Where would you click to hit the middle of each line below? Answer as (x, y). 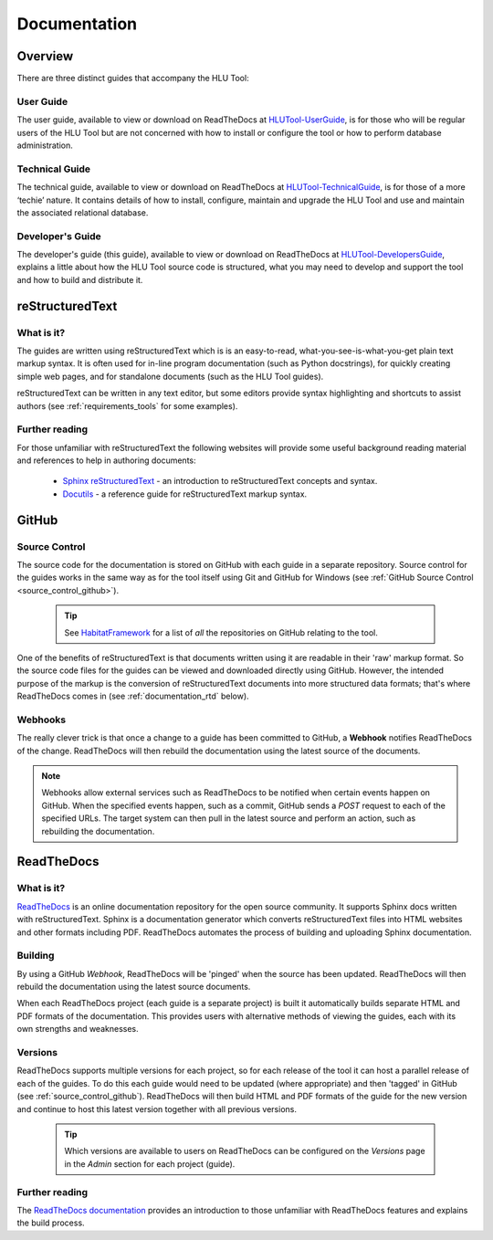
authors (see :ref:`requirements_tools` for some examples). (127, 405)
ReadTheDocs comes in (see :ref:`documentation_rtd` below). (133, 696)
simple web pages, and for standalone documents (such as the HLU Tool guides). (170, 376)
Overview (45, 56)
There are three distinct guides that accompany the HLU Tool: (133, 79)
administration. (45, 145)
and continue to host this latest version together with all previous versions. (157, 1109)
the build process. (51, 1223)
